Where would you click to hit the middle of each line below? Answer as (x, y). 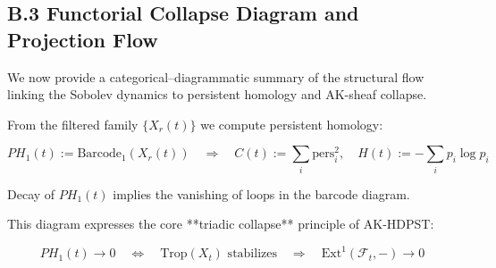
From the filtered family (73, 124)
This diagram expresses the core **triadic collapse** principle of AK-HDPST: (221, 224)
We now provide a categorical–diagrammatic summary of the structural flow (216, 76)
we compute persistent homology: (292, 124)
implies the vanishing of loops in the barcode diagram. (261, 193)
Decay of (31, 193)
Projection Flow (83, 39)
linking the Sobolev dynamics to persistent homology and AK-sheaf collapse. (217, 94)
